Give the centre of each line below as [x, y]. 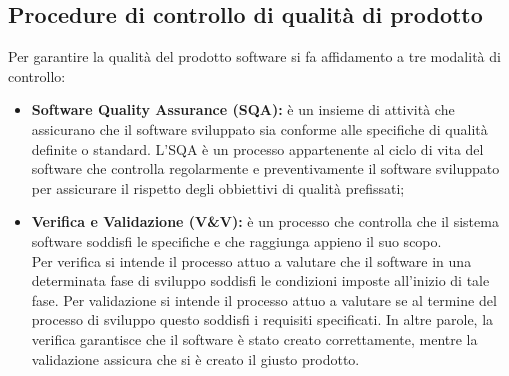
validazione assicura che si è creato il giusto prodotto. [195, 358]
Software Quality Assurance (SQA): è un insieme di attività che [243, 109]
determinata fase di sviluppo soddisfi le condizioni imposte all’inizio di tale [260, 280]
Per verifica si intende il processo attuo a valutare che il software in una [251, 260]
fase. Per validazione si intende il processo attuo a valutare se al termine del [264, 299]
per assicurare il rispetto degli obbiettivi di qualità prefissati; [218, 187]
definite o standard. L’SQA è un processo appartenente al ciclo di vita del [257, 148]
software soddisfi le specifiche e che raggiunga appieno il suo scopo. [236, 240]
